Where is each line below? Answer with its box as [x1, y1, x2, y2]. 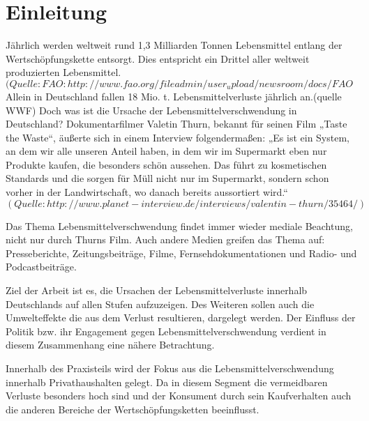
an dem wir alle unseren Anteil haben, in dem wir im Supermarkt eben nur [6, 144, 327, 158]
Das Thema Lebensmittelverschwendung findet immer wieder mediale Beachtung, [6, 218, 353, 233]
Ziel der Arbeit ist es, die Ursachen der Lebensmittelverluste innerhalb [6, 283, 308, 298]
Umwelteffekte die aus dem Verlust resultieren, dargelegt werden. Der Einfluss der [6, 310, 356, 325]
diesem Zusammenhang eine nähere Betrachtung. [6, 337, 215, 352]
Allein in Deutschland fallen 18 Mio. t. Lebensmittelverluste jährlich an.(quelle [6, 89, 342, 103]
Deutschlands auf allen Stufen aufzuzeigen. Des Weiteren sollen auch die [6, 296, 315, 311]
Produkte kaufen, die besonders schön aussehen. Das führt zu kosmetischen [6, 157, 327, 171]
